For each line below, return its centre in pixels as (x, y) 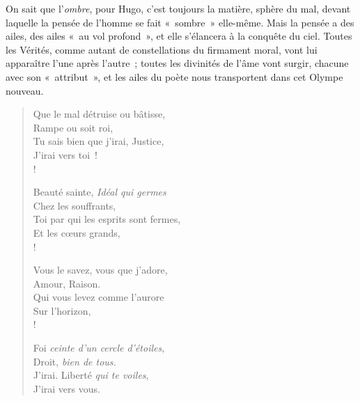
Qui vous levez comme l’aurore (99, 297)
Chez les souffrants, (75, 205)
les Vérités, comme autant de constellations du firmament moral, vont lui (162, 49)
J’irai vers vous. (66, 388)
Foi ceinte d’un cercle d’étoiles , (99, 348)
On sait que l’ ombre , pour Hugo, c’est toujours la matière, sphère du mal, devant (178, 8)
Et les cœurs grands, (77, 232)
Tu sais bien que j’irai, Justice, (99, 141)
